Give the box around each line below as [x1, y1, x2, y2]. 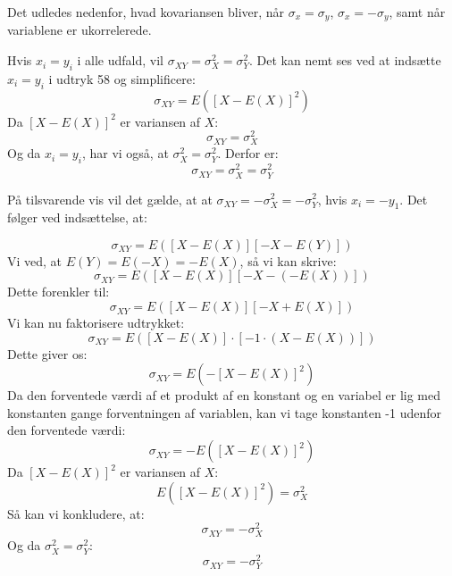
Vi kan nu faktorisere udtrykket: [7, 313, 185, 332]
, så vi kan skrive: [239, 251, 337, 270]
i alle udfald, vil [77, 51, 163, 70]
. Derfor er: [217, 144, 279, 163]
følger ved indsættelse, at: [7, 208, 147, 227]
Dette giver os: [7, 344, 88, 363]
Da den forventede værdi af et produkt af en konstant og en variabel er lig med [7, 386, 441, 405]
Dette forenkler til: [7, 282, 110, 301]
